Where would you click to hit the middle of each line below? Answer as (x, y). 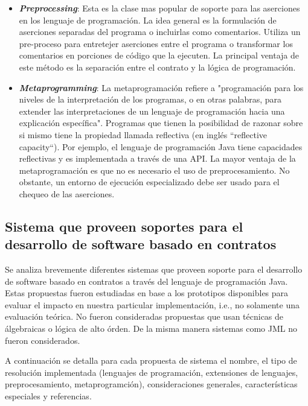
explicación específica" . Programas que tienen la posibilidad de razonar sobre (161, 123)
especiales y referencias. (48, 396)
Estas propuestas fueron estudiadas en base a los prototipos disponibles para (147, 293)
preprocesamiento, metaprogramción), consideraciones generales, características (151, 384)
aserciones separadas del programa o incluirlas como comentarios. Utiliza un (160, 32)
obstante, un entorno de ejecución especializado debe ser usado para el (149, 182)
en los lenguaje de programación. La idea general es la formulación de (148, 20)
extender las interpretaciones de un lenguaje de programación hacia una (152, 111)
